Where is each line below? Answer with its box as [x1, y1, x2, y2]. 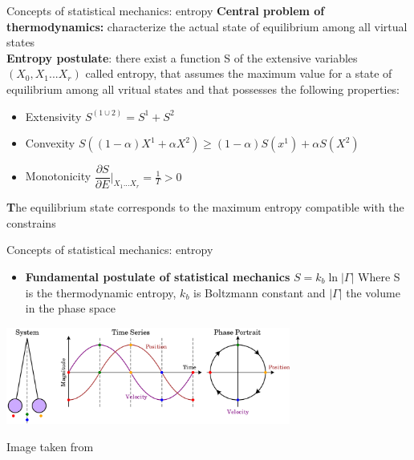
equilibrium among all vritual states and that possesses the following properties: [6, 80, 400, 97]
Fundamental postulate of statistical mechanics [25, 268, 290, 284]
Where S [358, 268, 400, 284]
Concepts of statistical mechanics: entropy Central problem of [6, 2, 325, 18]
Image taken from [6, 438, 94, 454]
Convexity [25, 135, 75, 151]
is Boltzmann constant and [193, 284, 326, 301]
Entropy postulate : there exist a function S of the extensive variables [6, 49, 358, 66]
